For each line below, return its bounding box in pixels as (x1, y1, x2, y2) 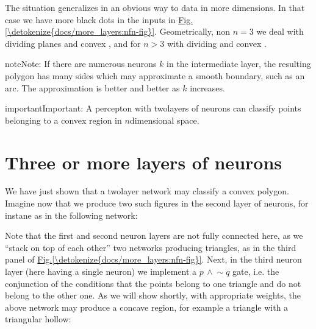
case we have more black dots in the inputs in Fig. (5, 13, 193, 26)
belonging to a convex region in (5, 113, 122, 126)
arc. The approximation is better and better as (5, 81, 180, 94)
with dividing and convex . (167, 37, 267, 49)
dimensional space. (129, 113, 199, 126)
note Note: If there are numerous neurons (5, 57, 157, 70)
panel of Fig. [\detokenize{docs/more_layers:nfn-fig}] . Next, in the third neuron (5, 253, 302, 266)
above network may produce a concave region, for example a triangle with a (5, 300, 289, 313)
